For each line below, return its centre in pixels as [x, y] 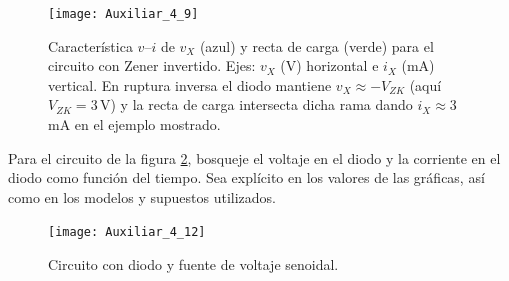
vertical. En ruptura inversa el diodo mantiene [190, 84]
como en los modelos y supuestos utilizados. [142, 196]
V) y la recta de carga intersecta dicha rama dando [256, 104]
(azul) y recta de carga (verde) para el [316, 45]
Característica [90, 45]
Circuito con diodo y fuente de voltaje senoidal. [193, 264]
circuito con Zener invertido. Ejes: [152, 65]
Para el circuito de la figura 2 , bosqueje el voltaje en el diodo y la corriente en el [254, 157]
